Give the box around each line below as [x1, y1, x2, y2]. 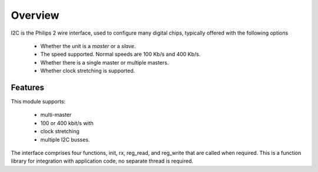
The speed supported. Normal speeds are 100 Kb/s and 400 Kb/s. [40, 50, 201, 58]
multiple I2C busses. [40, 136, 90, 143]
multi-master [40, 112, 72, 119]
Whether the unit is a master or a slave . [40, 42, 136, 49]
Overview [11, 9, 59, 22]
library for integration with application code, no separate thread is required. [11, 157, 194, 164]
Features [11, 82, 44, 92]
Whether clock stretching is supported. [40, 68, 135, 75]
